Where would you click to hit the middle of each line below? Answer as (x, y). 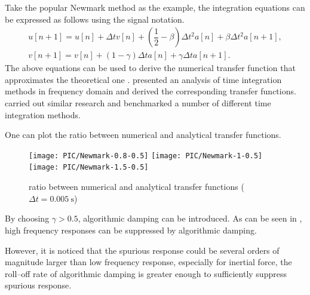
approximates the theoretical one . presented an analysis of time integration (143, 79)
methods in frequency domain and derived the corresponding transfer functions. (151, 91)
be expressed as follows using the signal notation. (95, 19)
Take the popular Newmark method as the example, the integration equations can (155, 7)
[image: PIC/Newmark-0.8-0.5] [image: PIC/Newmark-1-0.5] (146, 156)
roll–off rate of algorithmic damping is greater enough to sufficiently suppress (146, 273)
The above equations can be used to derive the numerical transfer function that (150, 68)
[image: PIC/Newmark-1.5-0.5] (89, 168)
